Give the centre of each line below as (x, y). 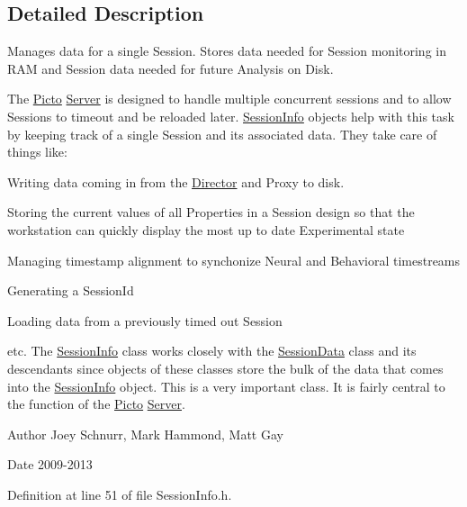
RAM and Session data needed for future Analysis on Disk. (171, 68)
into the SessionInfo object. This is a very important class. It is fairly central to (226, 386)
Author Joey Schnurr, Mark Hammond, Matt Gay (145, 434)
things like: (37, 152)
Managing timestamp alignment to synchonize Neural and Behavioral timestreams (234, 260)
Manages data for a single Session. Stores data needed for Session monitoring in (227, 51)
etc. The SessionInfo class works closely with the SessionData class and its (212, 351)
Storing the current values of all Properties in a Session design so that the (211, 212)
